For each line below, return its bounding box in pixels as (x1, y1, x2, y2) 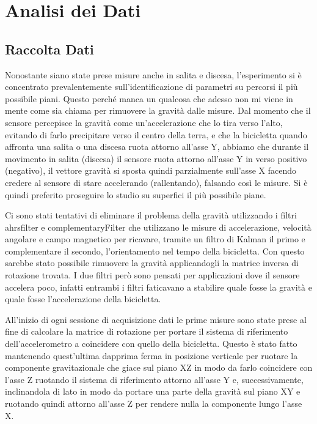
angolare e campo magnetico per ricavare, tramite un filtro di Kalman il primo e (5, 232, 305, 245)
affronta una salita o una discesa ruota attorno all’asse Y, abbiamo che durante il (5, 140, 309, 153)
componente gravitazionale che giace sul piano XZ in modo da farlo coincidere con (5, 361, 313, 374)
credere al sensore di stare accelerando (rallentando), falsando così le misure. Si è (5, 176, 308, 188)
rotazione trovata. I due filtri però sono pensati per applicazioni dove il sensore (5, 269, 300, 281)
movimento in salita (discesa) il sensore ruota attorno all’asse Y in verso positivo (5, 152, 307, 165)
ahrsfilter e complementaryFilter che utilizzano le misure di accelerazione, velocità (5, 220, 312, 233)
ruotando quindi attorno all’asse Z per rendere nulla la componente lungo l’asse (5, 397, 302, 410)
